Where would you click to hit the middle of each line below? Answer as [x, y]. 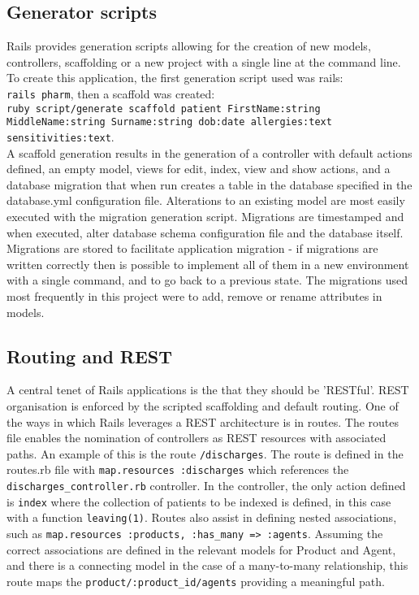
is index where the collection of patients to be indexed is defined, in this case [199, 501]
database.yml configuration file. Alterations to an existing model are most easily [206, 200]
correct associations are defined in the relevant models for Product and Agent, [201, 549]
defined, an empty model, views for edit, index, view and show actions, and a [199, 169]
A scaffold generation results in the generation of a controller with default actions [209, 152]
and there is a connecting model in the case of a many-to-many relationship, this [207, 565]
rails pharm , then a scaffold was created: [111, 93]
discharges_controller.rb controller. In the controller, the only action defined [206, 486]
